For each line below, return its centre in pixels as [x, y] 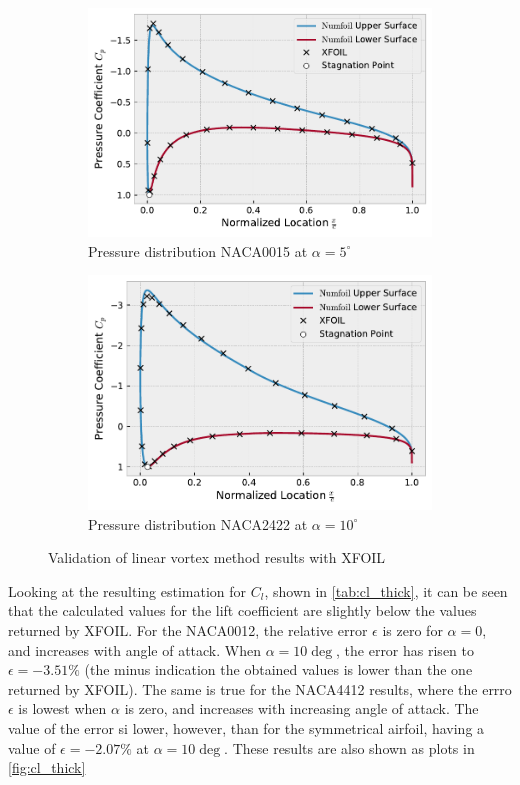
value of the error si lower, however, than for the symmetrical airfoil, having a [246, 727]
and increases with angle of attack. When [134, 649]
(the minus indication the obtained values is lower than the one [278, 669]
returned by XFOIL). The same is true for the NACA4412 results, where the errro [260, 688]
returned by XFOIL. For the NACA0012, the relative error [188, 629]
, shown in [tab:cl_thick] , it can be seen [386, 590]
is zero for [412, 629]
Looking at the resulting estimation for [127, 590]
